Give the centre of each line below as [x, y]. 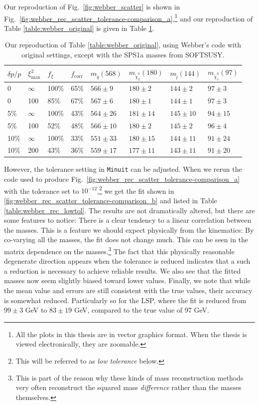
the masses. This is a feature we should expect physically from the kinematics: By [129, 229]
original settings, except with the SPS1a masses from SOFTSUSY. [123, 55]
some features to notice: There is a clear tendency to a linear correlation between [128, 220]
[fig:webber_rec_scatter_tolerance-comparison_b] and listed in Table [111, 200]
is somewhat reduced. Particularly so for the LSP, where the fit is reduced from [125, 300]
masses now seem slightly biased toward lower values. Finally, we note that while [127, 280]
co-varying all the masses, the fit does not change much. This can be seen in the [126, 239]
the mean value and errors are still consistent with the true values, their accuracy [128, 290]
